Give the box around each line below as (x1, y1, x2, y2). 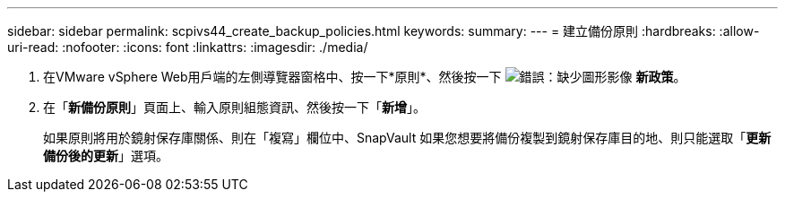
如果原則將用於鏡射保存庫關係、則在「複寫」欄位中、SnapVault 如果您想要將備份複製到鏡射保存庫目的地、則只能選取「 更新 (43, 130, 772, 145)
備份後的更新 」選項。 (43, 148, 168, 163)
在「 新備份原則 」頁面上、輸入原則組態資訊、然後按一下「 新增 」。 (43, 99, 426, 115)
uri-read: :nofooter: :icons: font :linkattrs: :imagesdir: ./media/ (7, 39, 368, 55)
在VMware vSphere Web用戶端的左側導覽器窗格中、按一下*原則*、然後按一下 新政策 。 (43, 69, 686, 84)
